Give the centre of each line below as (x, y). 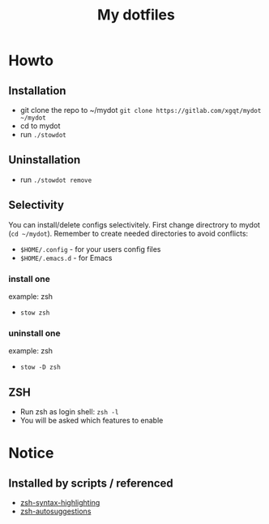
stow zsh (35, 313)
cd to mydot (40, 126)
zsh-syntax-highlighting (60, 503)
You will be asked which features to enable (92, 421)
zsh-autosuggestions (56, 511)
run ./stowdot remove (56, 180)
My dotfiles (136, 15)
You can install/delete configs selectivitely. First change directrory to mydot (134, 224)
